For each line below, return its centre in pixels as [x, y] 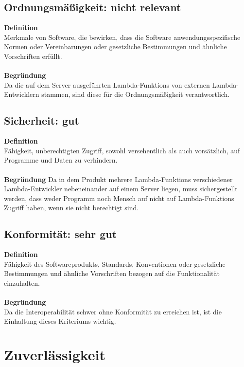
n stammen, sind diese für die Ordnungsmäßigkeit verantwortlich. [132, 94]
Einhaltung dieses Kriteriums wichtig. [60, 321]
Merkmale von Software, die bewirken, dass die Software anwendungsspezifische [122, 37]
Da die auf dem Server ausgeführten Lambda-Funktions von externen [107, 84]
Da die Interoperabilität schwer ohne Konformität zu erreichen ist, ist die [113, 311]
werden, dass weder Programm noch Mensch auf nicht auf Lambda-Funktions [119, 198]
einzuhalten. [22, 283]
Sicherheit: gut [42, 120]
